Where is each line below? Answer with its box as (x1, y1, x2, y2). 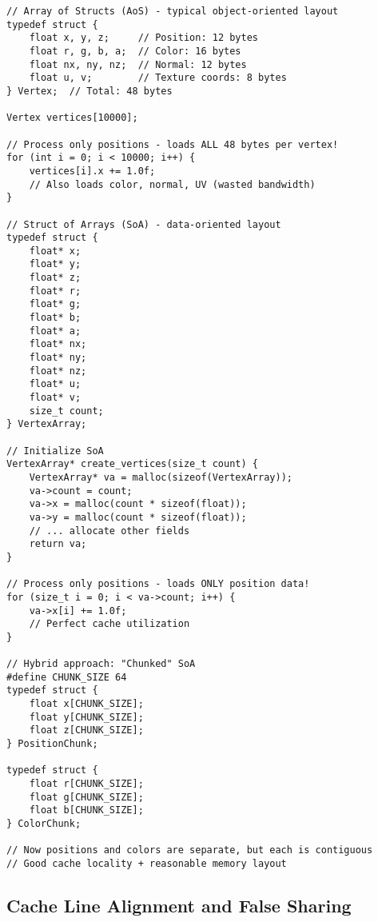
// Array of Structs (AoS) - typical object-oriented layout (6, 6, 339, 17)
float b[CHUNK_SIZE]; (29, 804, 144, 816)
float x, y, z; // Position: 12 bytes (29, 32, 258, 44)
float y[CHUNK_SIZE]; (29, 711, 144, 723)
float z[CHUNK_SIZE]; (29, 724, 144, 736)
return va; (29, 538, 87, 550)
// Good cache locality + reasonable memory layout (6, 858, 287, 869)
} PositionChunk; (6, 738, 98, 750)
